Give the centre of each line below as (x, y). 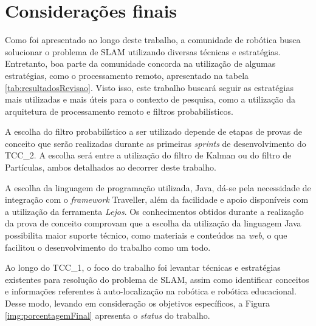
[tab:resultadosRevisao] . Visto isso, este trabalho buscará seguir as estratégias (149, 87)
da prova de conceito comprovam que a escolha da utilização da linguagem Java (153, 223)
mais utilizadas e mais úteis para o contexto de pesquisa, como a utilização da (150, 99)
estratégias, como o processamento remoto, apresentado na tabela (127, 75)
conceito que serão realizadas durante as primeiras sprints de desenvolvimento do (156, 143)
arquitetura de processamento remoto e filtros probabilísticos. (119, 111)
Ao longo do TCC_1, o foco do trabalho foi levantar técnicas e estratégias (143, 267)
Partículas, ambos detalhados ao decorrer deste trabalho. (111, 167)
